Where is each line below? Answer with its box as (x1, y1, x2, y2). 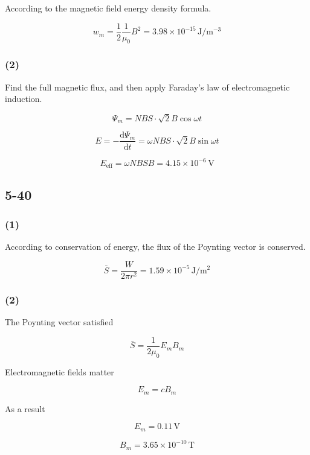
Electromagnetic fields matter (5, 365, 114, 378)
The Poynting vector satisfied (5, 316, 114, 328)
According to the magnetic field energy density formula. (5, 2, 212, 14)
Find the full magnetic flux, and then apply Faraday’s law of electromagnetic (5, 80, 290, 93)
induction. (5, 92, 42, 105)
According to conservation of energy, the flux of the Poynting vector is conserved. (5, 240, 306, 253)
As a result (5, 402, 45, 415)
